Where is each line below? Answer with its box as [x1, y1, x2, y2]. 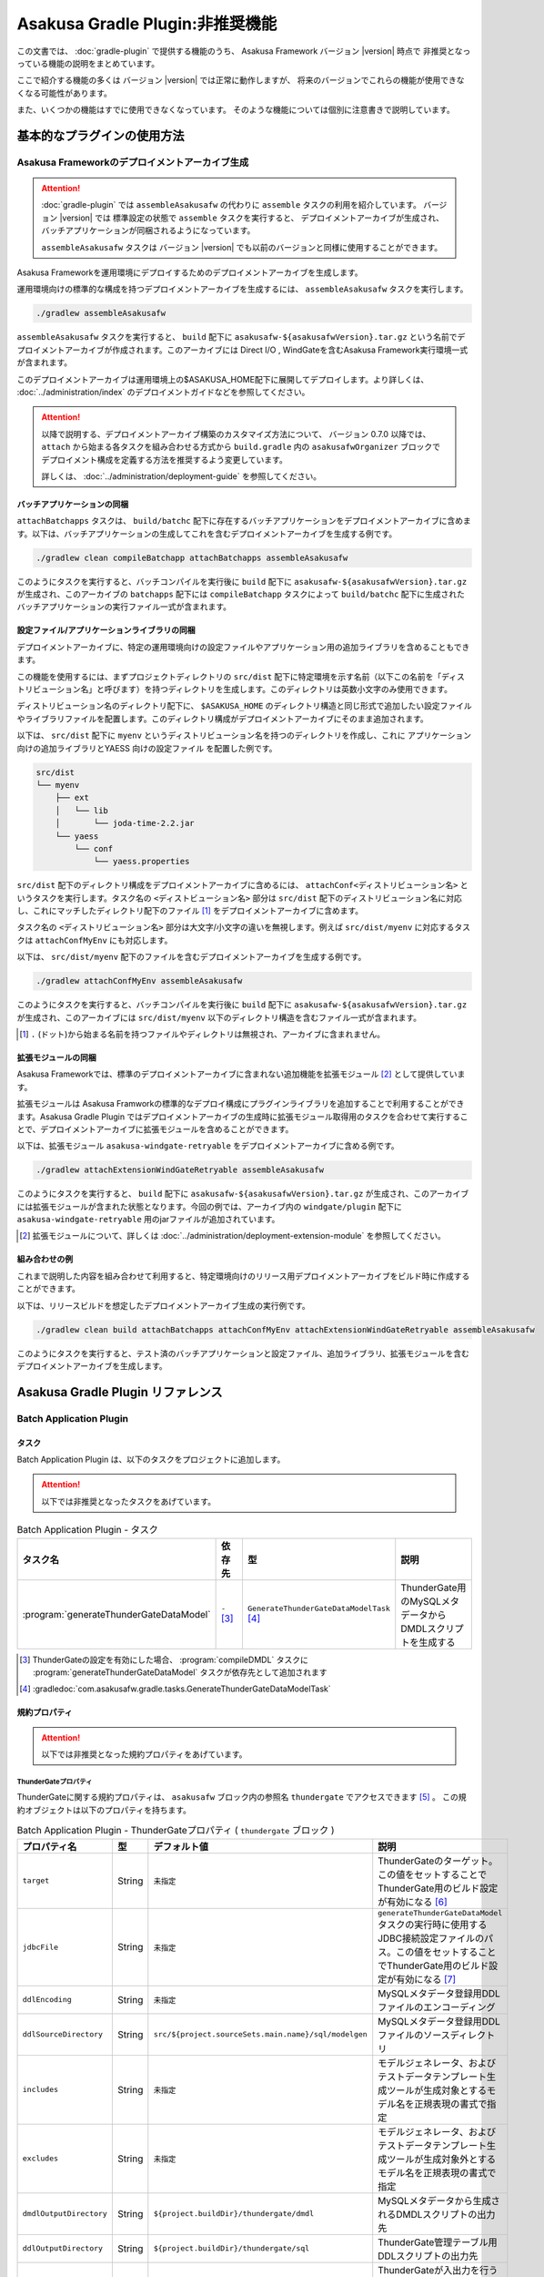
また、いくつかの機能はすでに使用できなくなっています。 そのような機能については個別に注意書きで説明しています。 [16, 105, 455, 116]
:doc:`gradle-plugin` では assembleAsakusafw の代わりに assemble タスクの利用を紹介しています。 [41, 199, 422, 210]
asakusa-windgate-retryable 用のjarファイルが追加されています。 [16, 1214, 280, 1225]
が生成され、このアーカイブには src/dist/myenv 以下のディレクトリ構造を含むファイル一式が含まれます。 [16, 1012, 422, 1023]
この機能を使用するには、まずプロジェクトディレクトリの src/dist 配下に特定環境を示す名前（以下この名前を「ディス [16, 670, 466, 682]
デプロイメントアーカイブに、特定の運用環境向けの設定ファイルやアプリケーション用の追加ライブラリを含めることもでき [16, 641, 470, 652]
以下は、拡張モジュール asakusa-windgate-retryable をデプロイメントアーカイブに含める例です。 [16, 1140, 399, 1151]
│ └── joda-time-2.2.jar [55, 818, 195, 829]
